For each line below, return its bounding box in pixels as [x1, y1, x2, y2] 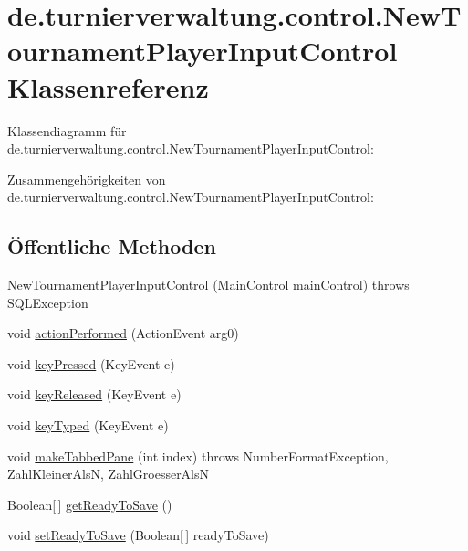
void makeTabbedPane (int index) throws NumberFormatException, [7, 446, 389, 465]
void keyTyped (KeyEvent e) [7, 416, 169, 435]
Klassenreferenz [7, 68, 209, 105]
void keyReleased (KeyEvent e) [7, 385, 182, 404]
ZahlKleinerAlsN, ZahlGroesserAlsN [7, 464, 210, 483]
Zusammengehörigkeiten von [7, 169, 166, 188]
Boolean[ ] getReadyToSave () [7, 494, 172, 514]
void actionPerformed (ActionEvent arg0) [7, 323, 239, 343]
